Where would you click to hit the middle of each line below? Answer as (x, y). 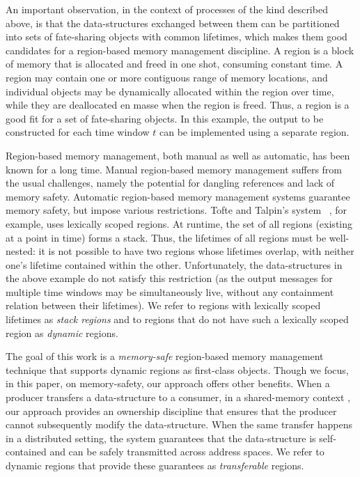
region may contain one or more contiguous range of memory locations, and (167, 77)
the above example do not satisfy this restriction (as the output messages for (169, 278)
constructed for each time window (78, 132)
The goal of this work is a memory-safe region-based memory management (165, 356)
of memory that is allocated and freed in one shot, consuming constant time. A (174, 64)
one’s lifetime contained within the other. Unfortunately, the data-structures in (174, 264)
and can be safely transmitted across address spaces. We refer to (187, 452)
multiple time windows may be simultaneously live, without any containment (170, 291)
